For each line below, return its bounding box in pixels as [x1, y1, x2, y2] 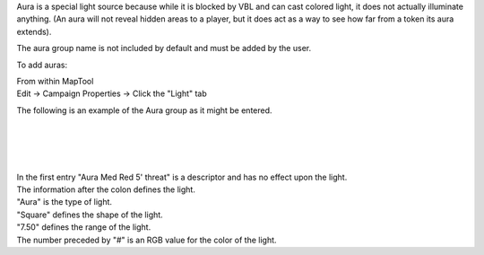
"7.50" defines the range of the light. [16, 222, 151, 233]
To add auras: [16, 59, 67, 70]
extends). [16, 26, 52, 37]
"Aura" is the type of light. [16, 197, 112, 207]
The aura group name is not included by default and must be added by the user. [16, 43, 312, 54]
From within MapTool [16, 75, 94, 86]
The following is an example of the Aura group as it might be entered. [16, 104, 272, 116]
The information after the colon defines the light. [16, 184, 196, 195]
